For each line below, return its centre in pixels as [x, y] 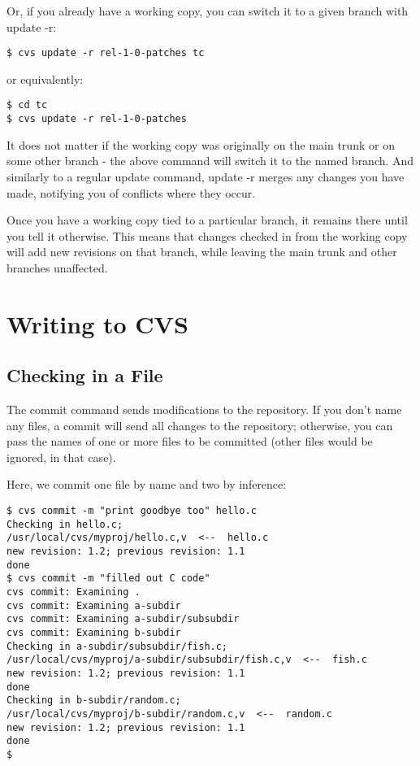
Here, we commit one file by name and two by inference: [147, 484]
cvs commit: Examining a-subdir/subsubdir [123, 619]
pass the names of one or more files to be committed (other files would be [190, 441]
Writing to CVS [97, 323]
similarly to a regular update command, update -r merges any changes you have [206, 176]
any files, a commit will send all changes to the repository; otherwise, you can [200, 425]
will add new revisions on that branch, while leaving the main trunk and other [202, 252]
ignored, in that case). [61, 457]
